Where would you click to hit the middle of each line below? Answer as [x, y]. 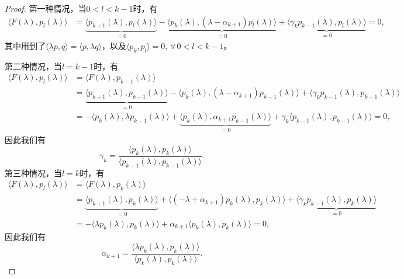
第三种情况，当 [33, 172]
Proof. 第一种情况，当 [46, 8]
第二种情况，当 [33, 66]
